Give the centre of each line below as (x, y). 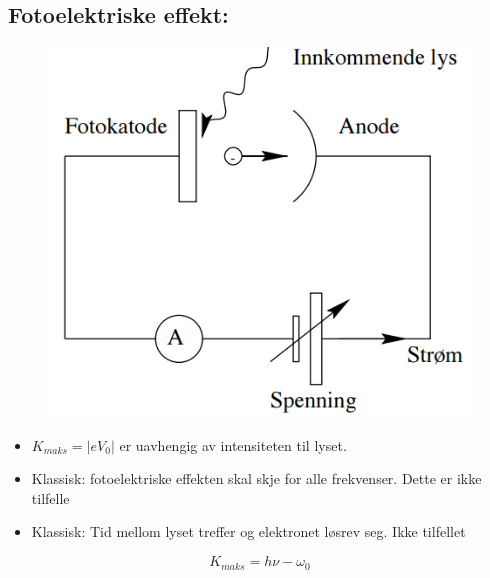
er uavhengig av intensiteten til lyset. (233, 444)
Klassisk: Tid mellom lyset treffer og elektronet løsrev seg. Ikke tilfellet (248, 531)
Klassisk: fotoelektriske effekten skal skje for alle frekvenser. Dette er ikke (256, 478)
